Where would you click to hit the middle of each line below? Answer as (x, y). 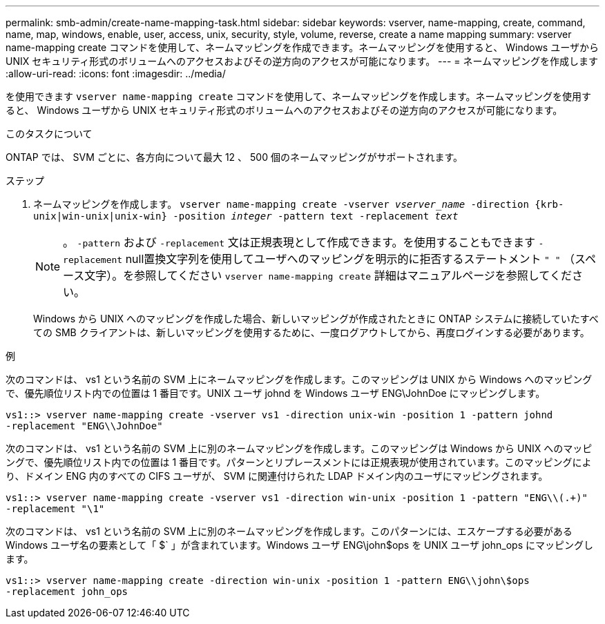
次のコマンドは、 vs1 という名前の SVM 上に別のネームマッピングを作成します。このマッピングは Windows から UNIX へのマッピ (299, 448)
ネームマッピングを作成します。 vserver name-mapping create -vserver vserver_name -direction (281, 204)
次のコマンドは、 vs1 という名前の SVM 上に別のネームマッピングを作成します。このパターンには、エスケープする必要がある (289, 531)
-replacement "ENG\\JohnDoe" (84, 426)
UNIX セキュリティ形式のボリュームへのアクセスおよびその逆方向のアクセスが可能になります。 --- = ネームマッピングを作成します (302, 61)
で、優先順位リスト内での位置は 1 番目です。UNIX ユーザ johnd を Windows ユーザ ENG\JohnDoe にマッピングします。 (276, 393)
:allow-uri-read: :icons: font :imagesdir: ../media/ (116, 74)
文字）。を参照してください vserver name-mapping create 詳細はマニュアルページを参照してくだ (328, 275)
